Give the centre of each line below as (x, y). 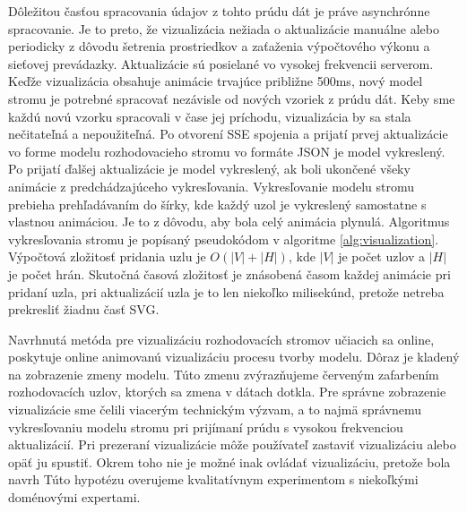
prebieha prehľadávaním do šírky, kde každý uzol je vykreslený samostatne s (217, 204)
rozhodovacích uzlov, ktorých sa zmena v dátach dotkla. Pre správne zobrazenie (227, 392)
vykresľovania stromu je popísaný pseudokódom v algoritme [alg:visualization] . (224, 239)
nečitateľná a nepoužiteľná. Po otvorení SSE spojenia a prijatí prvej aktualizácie (228, 134)
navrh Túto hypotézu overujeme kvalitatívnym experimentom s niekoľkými (213, 479)
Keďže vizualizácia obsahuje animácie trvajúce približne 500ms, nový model (216, 81)
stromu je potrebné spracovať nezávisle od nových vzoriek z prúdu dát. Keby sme (232, 98)
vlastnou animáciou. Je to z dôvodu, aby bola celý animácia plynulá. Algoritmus (229, 222)
